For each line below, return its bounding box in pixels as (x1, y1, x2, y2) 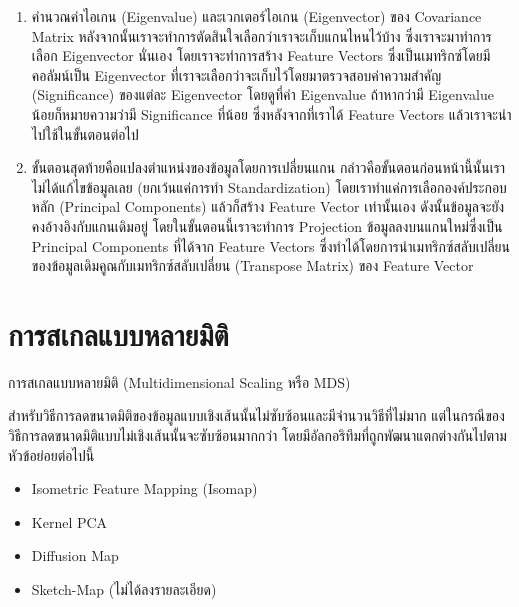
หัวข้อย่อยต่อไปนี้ (8, 444, 95, 465)
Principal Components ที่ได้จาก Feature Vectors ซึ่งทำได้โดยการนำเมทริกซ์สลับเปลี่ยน (31, 235, 510, 256)
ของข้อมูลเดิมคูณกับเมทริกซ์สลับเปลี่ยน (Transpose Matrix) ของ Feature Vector (31, 255, 474, 276)
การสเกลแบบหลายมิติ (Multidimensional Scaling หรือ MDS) (8, 371, 351, 392)
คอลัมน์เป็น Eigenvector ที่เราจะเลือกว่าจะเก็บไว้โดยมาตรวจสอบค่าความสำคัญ (31, 64, 442, 85)
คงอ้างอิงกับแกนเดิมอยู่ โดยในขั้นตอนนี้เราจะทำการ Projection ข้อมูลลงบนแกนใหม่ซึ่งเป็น (31, 215, 503, 236)
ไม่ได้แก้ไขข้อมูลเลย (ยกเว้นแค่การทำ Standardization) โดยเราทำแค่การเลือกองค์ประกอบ (31, 176, 507, 197)
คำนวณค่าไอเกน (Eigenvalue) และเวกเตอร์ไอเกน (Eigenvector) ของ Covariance (31, 6, 482, 26)
